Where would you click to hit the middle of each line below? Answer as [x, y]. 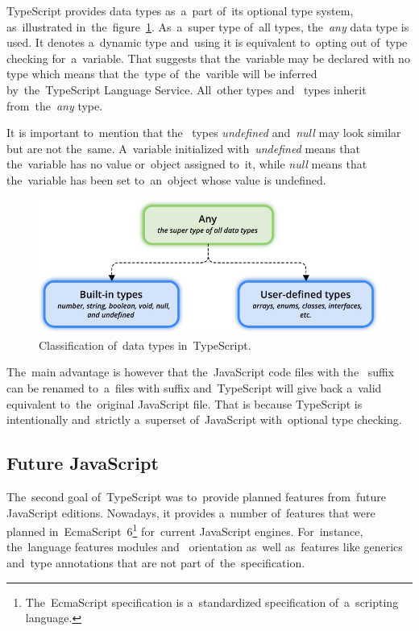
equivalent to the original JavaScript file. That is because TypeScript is [185, 403]
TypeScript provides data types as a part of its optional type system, [180, 10]
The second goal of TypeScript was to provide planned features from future [197, 496]
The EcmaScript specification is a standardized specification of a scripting [212, 602]
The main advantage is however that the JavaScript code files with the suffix [201, 372]
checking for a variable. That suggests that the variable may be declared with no [208, 58]
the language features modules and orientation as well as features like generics [205, 547]
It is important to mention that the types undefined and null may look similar [204, 133]
